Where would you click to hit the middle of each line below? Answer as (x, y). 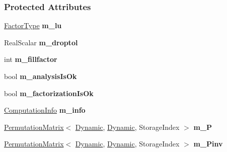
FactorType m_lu (33, 25)
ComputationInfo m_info (45, 110)
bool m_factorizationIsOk (49, 93)
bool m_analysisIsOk (41, 76)
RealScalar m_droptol (41, 42)
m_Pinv (208, 144)
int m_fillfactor (31, 59)
